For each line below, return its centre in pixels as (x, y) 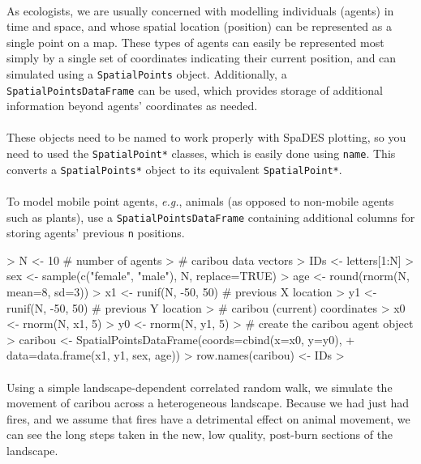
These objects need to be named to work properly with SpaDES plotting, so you (206, 137)
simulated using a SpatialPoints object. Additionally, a (147, 73)
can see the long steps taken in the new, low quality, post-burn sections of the (200, 434)
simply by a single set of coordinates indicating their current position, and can (202, 58)
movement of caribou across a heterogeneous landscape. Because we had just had (208, 403)
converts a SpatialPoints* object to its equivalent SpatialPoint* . (174, 169)
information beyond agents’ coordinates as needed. (132, 106)
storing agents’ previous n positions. (96, 233)
